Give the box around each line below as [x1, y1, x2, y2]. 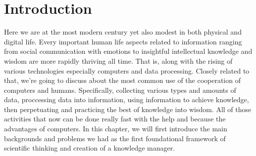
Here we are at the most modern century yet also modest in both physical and [4, 27, 242, 37]
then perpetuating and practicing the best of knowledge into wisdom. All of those [4, 104, 252, 114]
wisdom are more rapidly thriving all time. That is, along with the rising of [4, 55, 233, 66]
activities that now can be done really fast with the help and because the [4, 114, 226, 124]
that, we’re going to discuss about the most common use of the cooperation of [4, 75, 241, 85]
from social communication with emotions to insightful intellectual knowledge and [4, 46, 253, 56]
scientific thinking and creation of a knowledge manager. [4, 143, 175, 153]
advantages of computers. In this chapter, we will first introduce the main [4, 123, 227, 134]
